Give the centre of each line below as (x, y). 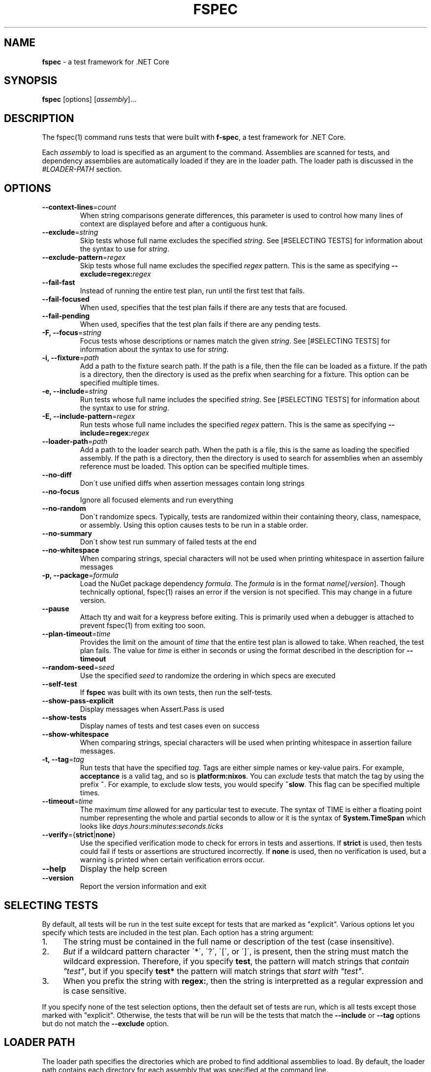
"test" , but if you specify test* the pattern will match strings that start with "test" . (214, 971)
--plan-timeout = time (76, 634)
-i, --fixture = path (71, 358)
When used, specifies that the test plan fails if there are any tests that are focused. (214, 308)
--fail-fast (59, 283)
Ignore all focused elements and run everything (156, 500)
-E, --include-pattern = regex (89, 416)
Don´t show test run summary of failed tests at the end (168, 542)
